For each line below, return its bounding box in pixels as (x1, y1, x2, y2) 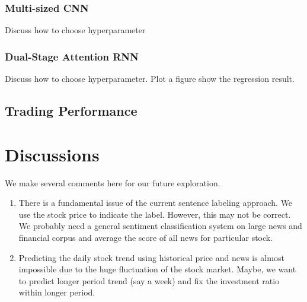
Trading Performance (5, 101, 137, 120)
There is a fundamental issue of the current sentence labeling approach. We (18, 196, 293, 209)
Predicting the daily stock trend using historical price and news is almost (18, 251, 284, 263)
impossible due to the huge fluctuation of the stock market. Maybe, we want (18, 263, 296, 275)
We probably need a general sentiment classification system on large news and (18, 220, 302, 232)
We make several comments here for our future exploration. (5, 176, 220, 189)
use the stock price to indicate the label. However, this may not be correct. (18, 208, 291, 220)
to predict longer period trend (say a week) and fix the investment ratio (18, 274, 280, 287)
